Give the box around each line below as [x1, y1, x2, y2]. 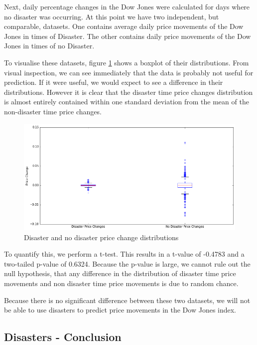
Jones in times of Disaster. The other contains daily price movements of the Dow [4, 30, 251, 41]
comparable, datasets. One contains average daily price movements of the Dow [4, 21, 244, 31]
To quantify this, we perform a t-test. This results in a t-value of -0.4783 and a [4, 249, 245, 259]
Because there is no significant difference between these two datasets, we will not [4, 295, 251, 305]
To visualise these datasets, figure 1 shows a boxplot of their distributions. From [4, 57, 249, 67]
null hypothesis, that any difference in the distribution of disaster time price [4, 268, 236, 279]
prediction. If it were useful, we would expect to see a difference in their [4, 77, 223, 87]
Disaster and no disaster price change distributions [24, 232, 179, 242]
